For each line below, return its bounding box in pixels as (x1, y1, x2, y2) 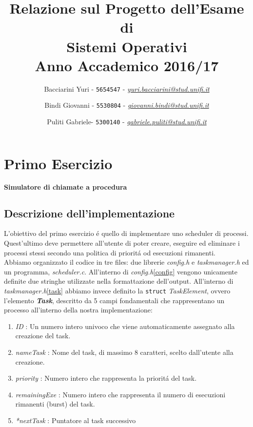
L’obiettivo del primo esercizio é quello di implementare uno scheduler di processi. (4, 228, 249, 238)
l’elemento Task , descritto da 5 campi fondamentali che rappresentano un (4, 295, 225, 305)
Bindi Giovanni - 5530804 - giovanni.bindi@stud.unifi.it (44, 100, 209, 110)
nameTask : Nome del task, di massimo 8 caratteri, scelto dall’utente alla (15, 347, 234, 357)
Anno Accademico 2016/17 (35, 55, 219, 75)
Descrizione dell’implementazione (4, 205, 175, 220)
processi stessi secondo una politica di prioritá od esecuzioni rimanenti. (4, 247, 215, 257)
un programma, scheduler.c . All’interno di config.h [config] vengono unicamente (4, 266, 238, 276)
